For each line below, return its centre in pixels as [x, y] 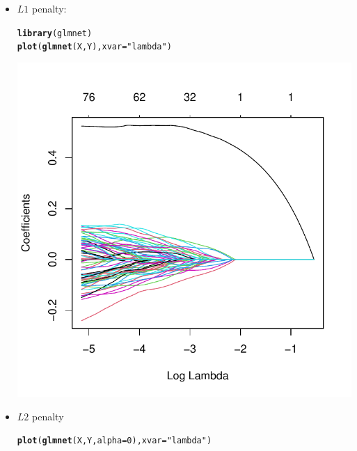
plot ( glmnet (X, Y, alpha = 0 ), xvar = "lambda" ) [114, 441]
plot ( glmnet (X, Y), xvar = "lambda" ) [94, 47]
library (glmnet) [55, 33]
